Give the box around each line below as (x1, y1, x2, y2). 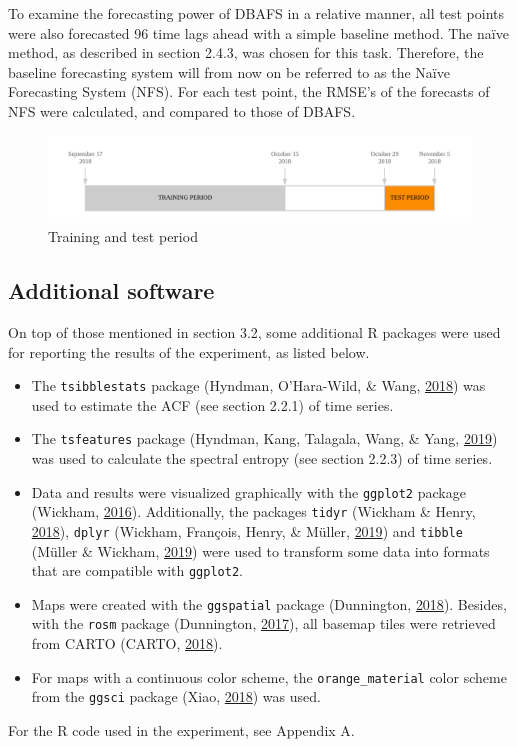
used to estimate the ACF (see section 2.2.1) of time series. (31, 394, 394, 415)
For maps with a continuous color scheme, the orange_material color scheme (31, 666, 507, 687)
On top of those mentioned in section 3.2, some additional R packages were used (8, 321, 501, 342)
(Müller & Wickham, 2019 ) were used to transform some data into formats (31, 540, 490, 561)
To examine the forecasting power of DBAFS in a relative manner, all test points (8, 3, 505, 23)
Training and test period (48, 226, 198, 247)
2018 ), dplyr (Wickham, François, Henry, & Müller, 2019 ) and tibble (31, 520, 463, 541)
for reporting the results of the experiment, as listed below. (8, 341, 370, 362)
